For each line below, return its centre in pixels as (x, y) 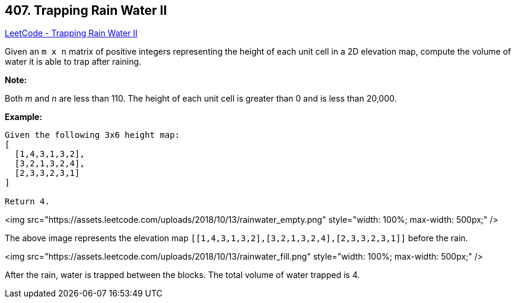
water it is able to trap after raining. (73, 62)
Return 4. (27, 202)
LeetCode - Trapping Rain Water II (71, 33)
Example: (24, 117)
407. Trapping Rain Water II (86, 10)
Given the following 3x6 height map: (93, 135)
